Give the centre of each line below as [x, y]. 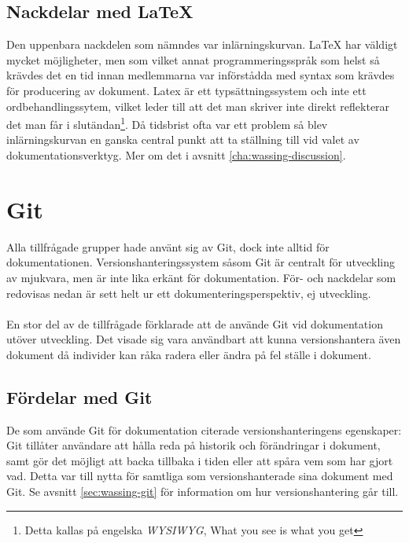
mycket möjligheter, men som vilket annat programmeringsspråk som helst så [193, 59]
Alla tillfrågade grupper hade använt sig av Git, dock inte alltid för [168, 246]
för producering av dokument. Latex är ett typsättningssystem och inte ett [186, 90]
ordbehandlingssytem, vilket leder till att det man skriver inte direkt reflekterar [198, 106]
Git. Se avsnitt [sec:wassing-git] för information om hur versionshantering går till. [203, 492]
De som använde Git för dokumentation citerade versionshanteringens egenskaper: [204, 429]
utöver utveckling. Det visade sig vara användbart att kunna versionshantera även [204, 339]
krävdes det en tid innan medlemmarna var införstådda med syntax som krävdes [201, 75]
